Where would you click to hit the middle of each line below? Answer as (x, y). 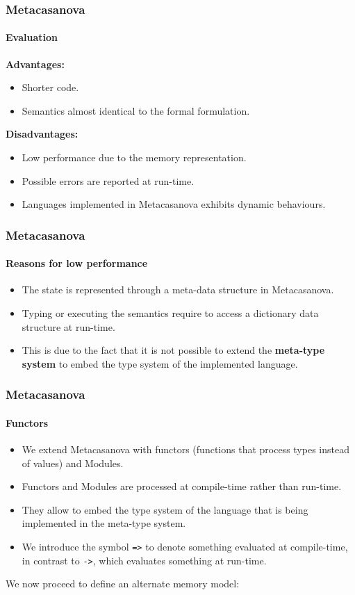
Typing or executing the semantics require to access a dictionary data (170, 313)
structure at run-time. (68, 326)
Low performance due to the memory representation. (134, 157)
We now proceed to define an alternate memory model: (123, 584)
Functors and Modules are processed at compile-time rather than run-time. (182, 486)
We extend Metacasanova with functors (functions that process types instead (185, 449)
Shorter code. (50, 87)
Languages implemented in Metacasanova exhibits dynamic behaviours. (174, 204)
